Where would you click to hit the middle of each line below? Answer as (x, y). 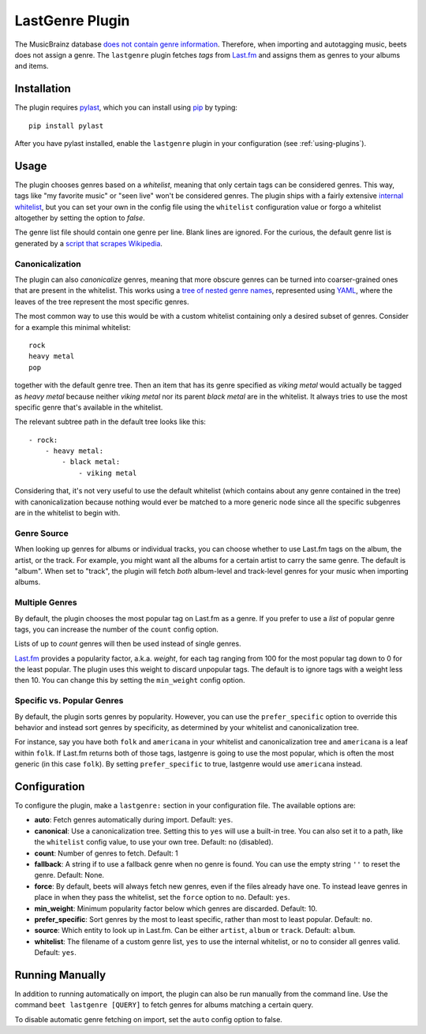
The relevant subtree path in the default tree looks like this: (110, 421)
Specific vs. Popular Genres (69, 701)
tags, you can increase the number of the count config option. (116, 629)
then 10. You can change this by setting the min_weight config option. (130, 680)
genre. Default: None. (69, 875)
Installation (43, 89)
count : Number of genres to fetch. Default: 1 (106, 853)
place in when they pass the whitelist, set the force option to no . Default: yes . (163, 897)
